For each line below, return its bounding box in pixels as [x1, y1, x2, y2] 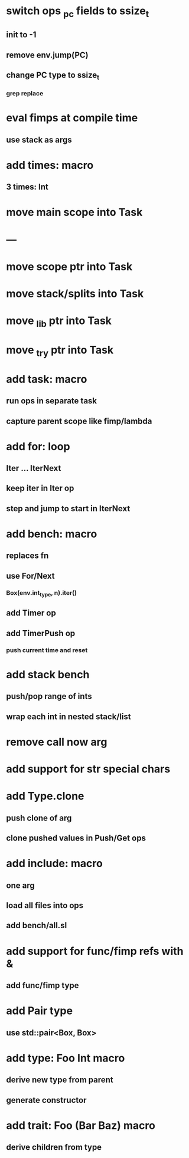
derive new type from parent [6, 1075, 113, 1085]
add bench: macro [6, 527, 97, 541]
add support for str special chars [6, 762, 171, 776]
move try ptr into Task [6, 343, 114, 359]
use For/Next [6, 570, 55, 581]
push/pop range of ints [6, 691, 93, 701]
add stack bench [6, 668, 90, 681]
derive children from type [6, 1142, 102, 1153]
